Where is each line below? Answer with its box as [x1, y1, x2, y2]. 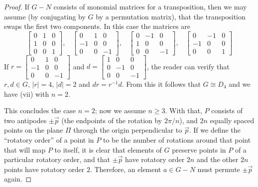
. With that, [165, 105, 202, 116]
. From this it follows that [122, 78, 201, 89]
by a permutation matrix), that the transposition [96, 11, 246, 21]
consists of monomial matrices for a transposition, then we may [53, 1, 247, 11]
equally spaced [210, 115, 255, 125]
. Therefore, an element [90, 164, 161, 174]
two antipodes [4, 115, 47, 125]
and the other [196, 154, 239, 165]
